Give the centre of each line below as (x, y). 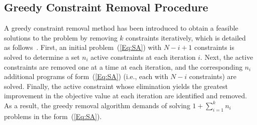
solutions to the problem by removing (61, 37)
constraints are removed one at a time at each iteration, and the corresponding (123, 66)
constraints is (214, 47)
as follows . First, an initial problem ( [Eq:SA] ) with (83, 47)
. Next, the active (227, 57)
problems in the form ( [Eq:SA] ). (53, 116)
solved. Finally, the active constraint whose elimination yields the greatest (116, 86)
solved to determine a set (42, 57)
